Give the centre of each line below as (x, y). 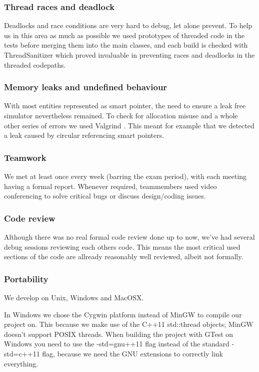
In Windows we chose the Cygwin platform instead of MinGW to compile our (123, 314)
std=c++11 (22, 353)
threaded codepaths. (35, 64)
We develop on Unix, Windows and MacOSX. (74, 297)
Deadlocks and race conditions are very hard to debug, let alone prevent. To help (128, 25)
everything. (21, 363)
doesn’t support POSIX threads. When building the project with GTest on (119, 334)
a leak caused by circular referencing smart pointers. (84, 135)
